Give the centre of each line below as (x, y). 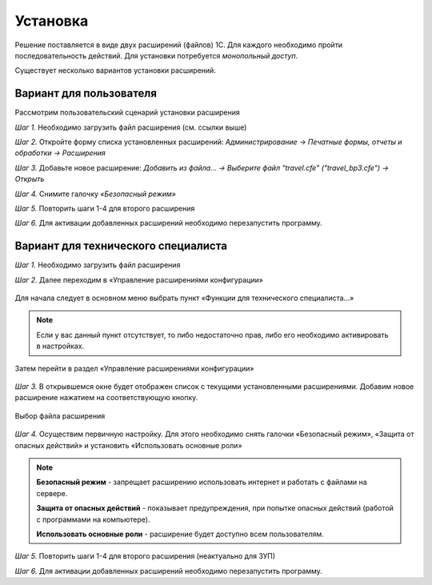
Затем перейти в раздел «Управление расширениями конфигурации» (134, 368)
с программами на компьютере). (93, 519)
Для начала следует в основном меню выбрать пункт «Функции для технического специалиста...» (184, 298)
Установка (52, 21)
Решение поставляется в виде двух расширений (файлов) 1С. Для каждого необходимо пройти (179, 45)
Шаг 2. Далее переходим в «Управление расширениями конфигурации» (139, 279)
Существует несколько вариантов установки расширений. (115, 70)
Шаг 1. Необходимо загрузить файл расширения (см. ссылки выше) (131, 127)
